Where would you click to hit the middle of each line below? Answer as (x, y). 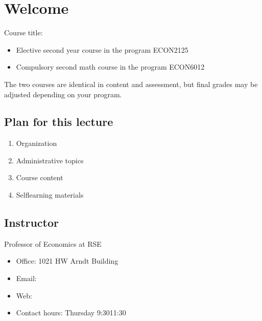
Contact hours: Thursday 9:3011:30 (71, 313)
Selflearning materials (50, 195)
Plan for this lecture (59, 122)
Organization (37, 143)
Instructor (32, 222)
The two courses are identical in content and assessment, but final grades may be (131, 84)
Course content (40, 177)
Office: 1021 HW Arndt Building (67, 261)
